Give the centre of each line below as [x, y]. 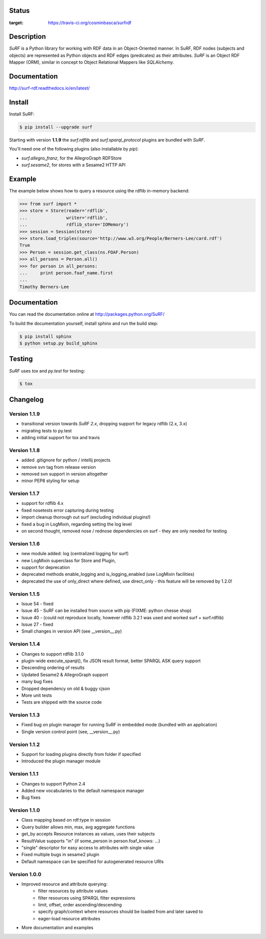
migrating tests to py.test [47, 431]
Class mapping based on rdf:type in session [66, 820]
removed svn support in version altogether [65, 474]
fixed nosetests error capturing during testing [68, 510]
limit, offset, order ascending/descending [80, 905]
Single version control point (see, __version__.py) [71, 732]
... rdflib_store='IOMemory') [74, 225]
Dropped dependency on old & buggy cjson [66, 688]
